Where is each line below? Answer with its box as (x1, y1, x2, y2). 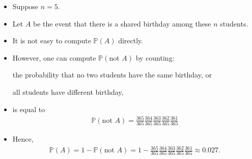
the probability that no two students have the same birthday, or (12, 69, 212, 80)
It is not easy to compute (12, 35, 91, 46)
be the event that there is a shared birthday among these (33, 18, 211, 29)
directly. (118, 35, 144, 46)
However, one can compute (12, 52, 96, 63)
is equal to (12, 103, 45, 114)
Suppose (12, 1, 39, 11)
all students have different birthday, (12, 86, 124, 97)
